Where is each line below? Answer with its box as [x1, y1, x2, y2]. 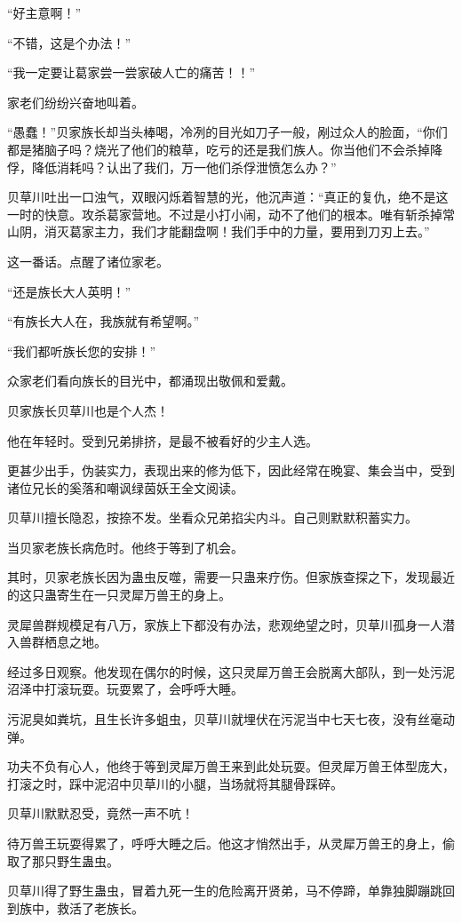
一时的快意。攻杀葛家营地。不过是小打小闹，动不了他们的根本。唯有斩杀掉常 [7, 204, 455, 223]
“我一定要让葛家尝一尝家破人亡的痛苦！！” [7, 63, 256, 82]
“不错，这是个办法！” [7, 33, 131, 52]
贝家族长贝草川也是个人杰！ [7, 401, 169, 419]
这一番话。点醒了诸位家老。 [7, 251, 169, 270]
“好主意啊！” [7, 4, 82, 21]
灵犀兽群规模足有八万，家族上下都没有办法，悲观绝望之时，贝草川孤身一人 [7, 615, 442, 633]
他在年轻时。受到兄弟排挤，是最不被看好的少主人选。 [7, 431, 318, 450]
